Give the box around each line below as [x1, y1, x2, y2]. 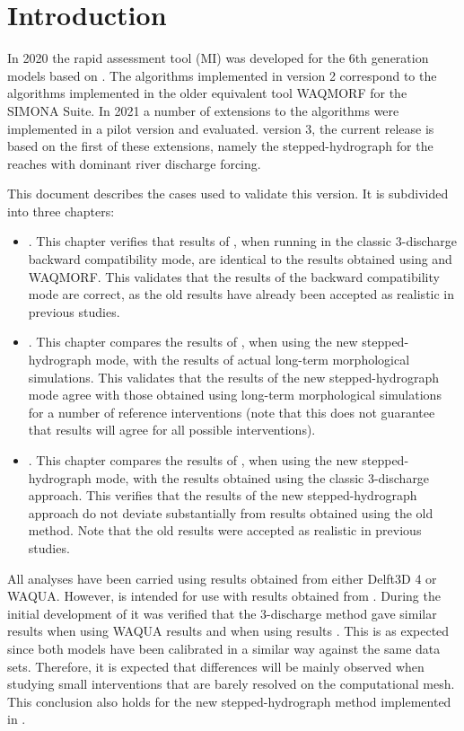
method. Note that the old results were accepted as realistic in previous [28, 521, 422, 540]
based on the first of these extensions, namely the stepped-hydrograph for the [7, 137, 433, 155]
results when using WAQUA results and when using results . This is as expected [7, 621, 450, 640]
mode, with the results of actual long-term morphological [95, 350, 410, 369]
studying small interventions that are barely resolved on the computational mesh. [7, 674, 455, 693]
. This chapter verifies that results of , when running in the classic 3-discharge [28, 232, 457, 251]
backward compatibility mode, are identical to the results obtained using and [28, 250, 452, 269]
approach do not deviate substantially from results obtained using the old [28, 503, 433, 522]
